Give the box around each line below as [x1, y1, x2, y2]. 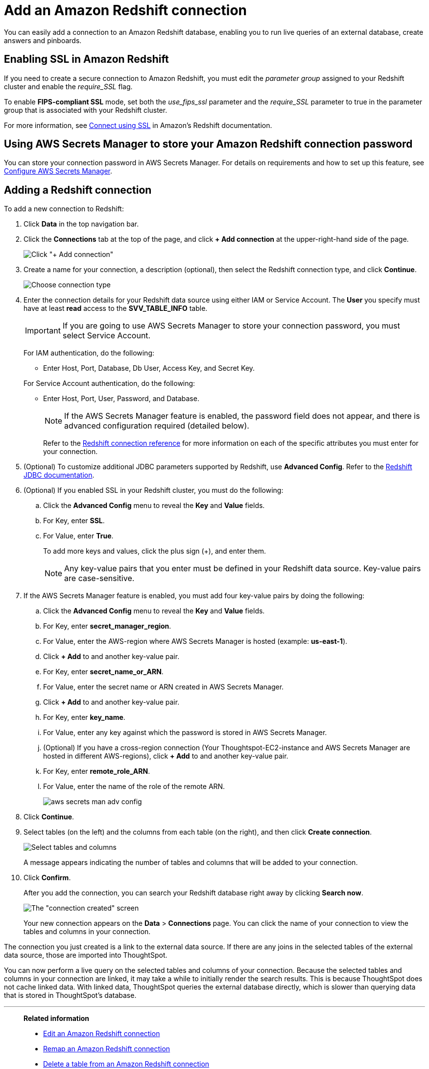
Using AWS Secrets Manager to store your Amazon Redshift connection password [4, 138, 413, 151]
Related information [24, 1014, 90, 1023]
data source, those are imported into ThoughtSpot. [4, 951, 167, 960]
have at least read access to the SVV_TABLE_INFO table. [24, 304, 208, 313]
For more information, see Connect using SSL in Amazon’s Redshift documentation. [4, 121, 272, 129]
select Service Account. [62, 331, 151, 341]
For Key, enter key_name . [43, 713, 125, 722]
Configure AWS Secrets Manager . [4, 167, 112, 176]
